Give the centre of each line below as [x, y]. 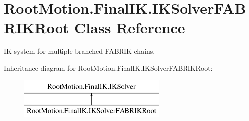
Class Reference [130, 27]
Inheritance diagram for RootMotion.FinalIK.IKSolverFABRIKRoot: [108, 67]
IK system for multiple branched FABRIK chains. [80, 51]
